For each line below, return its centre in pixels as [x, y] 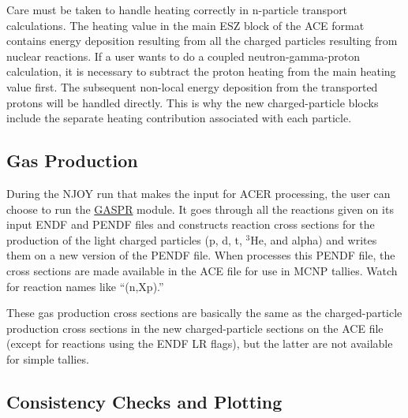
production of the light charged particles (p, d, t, [124, 239]
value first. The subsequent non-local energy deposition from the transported [192, 86]
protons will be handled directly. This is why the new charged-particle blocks [193, 102]
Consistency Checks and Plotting [144, 401]
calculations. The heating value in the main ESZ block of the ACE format [185, 25]
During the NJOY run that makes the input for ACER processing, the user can [198, 193]
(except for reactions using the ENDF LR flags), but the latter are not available [200, 343]
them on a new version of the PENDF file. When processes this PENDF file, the [201, 255]
